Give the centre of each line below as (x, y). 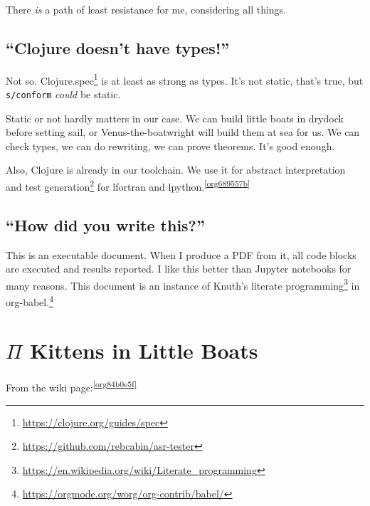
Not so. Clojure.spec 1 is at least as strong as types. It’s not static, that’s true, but (185, 79)
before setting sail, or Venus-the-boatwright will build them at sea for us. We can (183, 132)
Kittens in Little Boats (144, 350)
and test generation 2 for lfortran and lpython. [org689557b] (128, 185)
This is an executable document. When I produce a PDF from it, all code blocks (181, 254)
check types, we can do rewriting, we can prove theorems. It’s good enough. (170, 146)
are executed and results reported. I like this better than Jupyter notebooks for (179, 269)
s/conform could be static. (63, 94)
